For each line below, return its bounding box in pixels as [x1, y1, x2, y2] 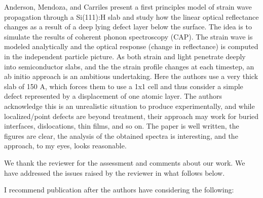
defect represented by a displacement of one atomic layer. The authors [4, 91, 222, 101]
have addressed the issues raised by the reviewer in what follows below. [4, 167, 225, 178]
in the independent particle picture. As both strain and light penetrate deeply [4, 51, 246, 61]
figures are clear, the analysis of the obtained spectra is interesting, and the [4, 130, 238, 141]
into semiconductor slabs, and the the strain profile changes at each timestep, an [4, 61, 254, 71]
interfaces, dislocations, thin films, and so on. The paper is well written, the [4, 121, 239, 131]
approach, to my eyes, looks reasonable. [4, 140, 127, 151]
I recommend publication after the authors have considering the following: [4, 184, 234, 195]
